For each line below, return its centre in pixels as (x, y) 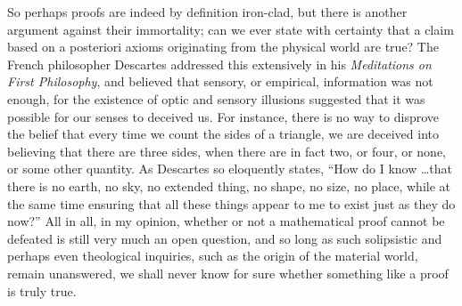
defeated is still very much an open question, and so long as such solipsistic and (225, 238)
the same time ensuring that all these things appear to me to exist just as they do (231, 203)
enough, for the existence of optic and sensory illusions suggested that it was (216, 98)
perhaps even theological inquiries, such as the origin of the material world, (213, 256)
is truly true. (42, 290)
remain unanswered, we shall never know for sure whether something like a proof (228, 273)
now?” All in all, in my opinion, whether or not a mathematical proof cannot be (226, 221)
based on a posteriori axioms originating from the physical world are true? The (223, 47)
